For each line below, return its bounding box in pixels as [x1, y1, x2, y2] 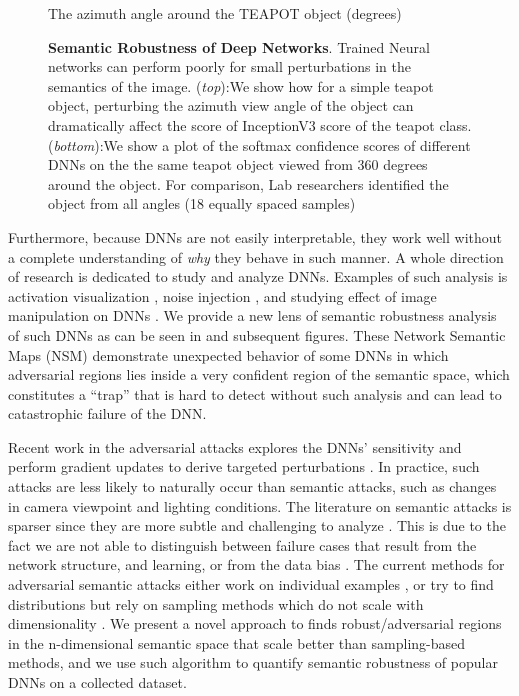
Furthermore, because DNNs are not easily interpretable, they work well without [8, 226, 503, 247]
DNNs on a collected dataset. [8, 672, 187, 692]
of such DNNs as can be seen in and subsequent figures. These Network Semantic [8, 324, 506, 345]
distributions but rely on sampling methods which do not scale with [8, 593, 424, 614]
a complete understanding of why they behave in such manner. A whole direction [8, 246, 504, 267]
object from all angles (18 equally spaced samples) [48, 193, 356, 214]
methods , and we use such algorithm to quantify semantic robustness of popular [8, 652, 498, 673]
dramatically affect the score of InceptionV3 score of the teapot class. [48, 114, 472, 135]
